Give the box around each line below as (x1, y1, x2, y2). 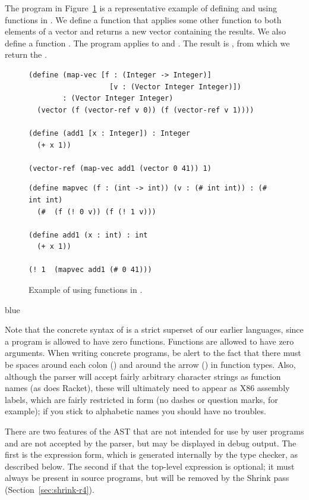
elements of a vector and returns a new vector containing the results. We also (5, 25, 286, 37)
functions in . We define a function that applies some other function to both (5, 13, 282, 26)
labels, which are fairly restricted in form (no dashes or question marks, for (5, 393, 278, 405)
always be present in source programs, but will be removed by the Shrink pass (5, 471, 289, 484)
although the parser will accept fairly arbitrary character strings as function (5, 370, 281, 382)
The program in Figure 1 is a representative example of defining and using (5, 2, 277, 14)
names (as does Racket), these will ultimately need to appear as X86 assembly (5, 382, 290, 394)
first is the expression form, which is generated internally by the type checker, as (5, 448, 298, 461)
